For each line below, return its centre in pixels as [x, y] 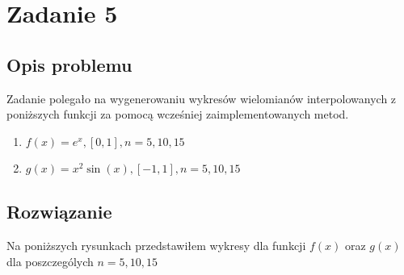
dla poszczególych [50, 261]
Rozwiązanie [59, 212]
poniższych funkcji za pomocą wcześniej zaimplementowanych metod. [178, 114]
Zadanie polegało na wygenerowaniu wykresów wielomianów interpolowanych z [202, 98]
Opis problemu [69, 64]
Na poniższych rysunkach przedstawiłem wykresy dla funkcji [156, 246]
